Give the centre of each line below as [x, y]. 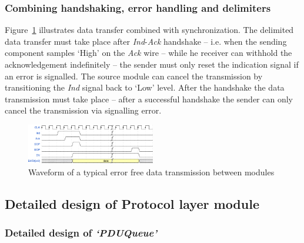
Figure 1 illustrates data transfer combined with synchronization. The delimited [149, 30]
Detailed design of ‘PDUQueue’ [81, 232]
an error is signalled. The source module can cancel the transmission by [134, 76]
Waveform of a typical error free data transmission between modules [151, 172]
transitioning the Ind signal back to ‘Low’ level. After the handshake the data [145, 87]
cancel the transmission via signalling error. [83, 110]
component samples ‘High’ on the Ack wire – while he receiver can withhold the [148, 53]
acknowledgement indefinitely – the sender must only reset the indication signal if [152, 64]
